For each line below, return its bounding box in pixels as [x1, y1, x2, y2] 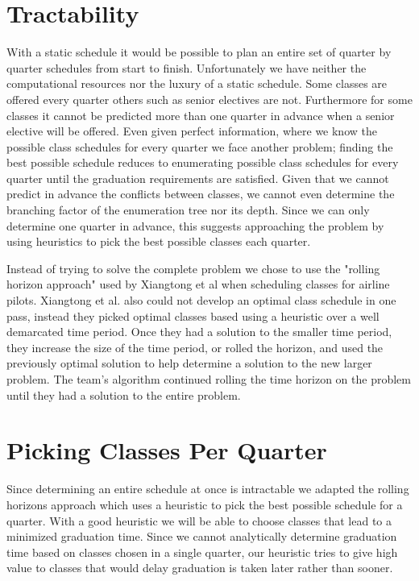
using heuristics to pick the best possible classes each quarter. [6, 233, 311, 250]
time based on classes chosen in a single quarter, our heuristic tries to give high [6, 543, 398, 560]
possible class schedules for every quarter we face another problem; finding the [6, 138, 393, 155]
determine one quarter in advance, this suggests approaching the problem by [6, 217, 384, 234]
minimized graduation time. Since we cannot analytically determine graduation [6, 528, 397, 545]
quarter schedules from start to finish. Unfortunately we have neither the [6, 59, 367, 76]
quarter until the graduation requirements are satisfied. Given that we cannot [6, 169, 389, 186]
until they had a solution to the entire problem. [6, 386, 241, 403]
